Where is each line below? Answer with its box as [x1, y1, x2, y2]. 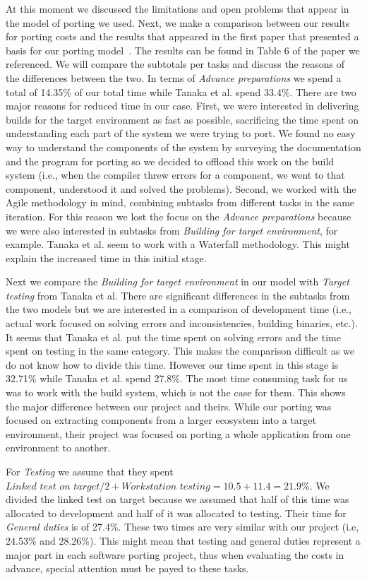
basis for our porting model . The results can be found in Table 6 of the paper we [6, 42, 360, 57]
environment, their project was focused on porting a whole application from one [6, 426, 351, 441]
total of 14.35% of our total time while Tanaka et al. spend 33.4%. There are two [6, 84, 356, 99]
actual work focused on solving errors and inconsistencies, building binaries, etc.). [6, 316, 358, 331]
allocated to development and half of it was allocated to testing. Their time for [6, 505, 347, 520]
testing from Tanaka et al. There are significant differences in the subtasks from [6, 288, 350, 302]
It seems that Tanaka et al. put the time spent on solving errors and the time [6, 329, 341, 344]
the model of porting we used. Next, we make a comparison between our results [6, 15, 350, 30]
